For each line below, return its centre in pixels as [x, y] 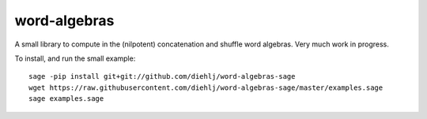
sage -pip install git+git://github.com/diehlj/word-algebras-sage [162, 76]
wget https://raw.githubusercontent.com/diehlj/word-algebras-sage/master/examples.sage [206, 87]
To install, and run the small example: [75, 58]
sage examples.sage [66, 99]
